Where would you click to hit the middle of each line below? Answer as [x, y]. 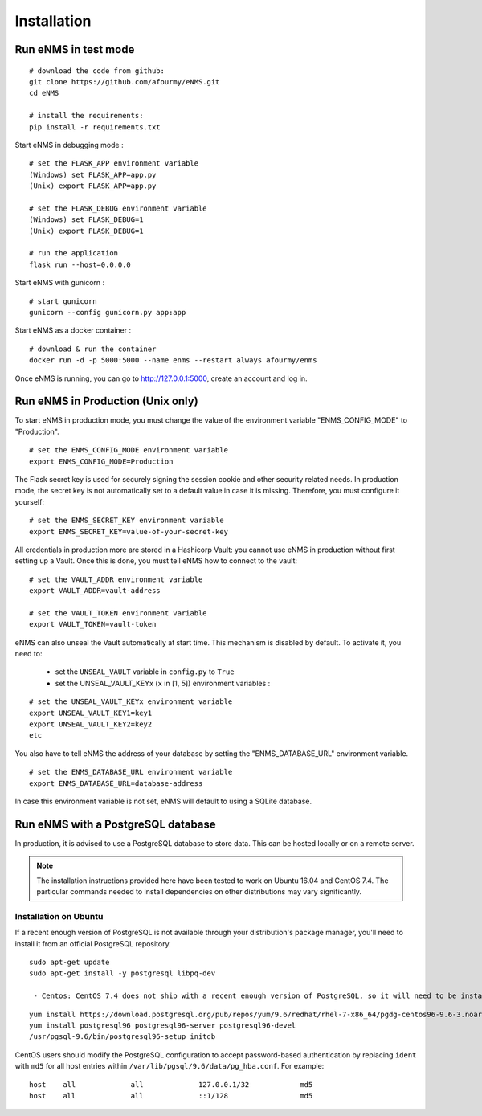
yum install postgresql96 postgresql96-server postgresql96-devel [163, 1025]
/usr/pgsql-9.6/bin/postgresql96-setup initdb [123, 1037]
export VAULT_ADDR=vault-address [95, 591]
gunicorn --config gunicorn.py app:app [108, 312]
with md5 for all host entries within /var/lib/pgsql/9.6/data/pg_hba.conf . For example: [170, 1066]
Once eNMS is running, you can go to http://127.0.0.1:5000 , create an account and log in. [161, 378]
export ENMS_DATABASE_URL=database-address [116, 783]
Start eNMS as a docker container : [73, 330]
